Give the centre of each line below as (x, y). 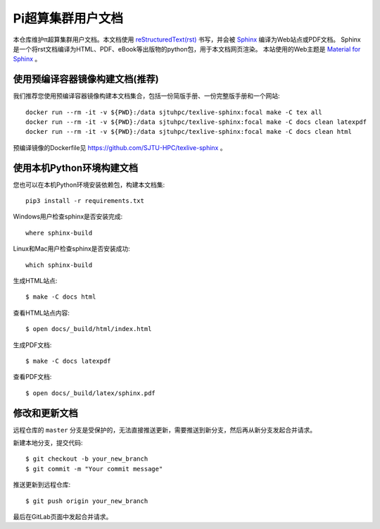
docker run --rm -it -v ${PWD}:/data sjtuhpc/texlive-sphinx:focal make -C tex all (174, 112)
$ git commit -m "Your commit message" (94, 469)
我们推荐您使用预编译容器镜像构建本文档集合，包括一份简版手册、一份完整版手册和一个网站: (147, 96)
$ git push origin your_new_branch (87, 501)
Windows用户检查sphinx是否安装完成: (68, 217)
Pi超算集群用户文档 (68, 18)
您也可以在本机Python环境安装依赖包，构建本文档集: (89, 185)
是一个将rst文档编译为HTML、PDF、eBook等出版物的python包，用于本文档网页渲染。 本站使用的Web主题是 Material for (187, 49)
